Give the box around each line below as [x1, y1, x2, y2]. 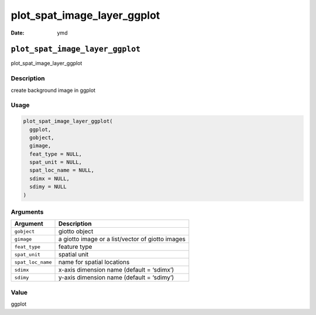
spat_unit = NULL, [29, 159, 82, 166]
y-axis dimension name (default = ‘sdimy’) [58, 273, 174, 282]
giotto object [58, 227, 94, 235]
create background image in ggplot [11, 87, 96, 94]
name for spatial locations [58, 258, 130, 266]
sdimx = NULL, [29, 175, 70, 182]
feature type [58, 243, 92, 251]
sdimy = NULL [29, 183, 67, 190]
